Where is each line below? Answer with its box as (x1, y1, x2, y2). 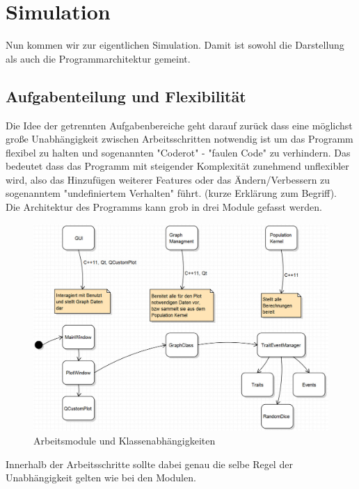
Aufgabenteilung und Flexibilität (6, 85, 246, 106)
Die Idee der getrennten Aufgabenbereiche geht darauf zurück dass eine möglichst (6, 118, 353, 132)
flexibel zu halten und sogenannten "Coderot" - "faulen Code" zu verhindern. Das (6, 145, 351, 159)
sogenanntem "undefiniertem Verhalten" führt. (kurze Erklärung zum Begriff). (6, 186, 337, 200)
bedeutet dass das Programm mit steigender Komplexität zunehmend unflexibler (6, 159, 349, 173)
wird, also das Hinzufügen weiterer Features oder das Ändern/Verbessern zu (6, 172, 330, 186)
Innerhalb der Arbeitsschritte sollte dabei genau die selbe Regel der (6, 456, 293, 471)
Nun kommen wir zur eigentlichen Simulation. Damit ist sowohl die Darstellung (6, 38, 344, 52)
